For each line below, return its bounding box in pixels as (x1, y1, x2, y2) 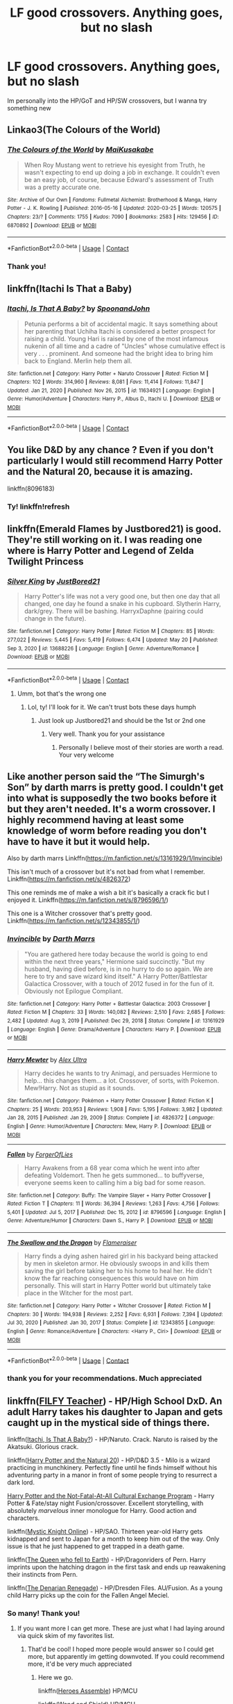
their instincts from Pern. (7, 1571, 78, 1579)
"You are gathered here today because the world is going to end (24, 950, 208, 958)
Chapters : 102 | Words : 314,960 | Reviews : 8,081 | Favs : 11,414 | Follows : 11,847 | (7, 379, 203, 386)
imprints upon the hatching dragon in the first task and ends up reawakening (7, 1563, 226, 1571)
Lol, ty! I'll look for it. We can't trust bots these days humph (27, 703, 196, 711)
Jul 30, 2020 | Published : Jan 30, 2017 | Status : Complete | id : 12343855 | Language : (7, 1319, 216, 1327)
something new (7, 104, 51, 112)
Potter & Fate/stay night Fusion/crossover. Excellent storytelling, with (7, 1499, 204, 1507)
